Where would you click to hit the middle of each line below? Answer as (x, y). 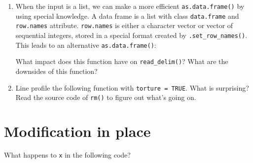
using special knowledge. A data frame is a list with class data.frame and (127, 16)
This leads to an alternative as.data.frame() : (86, 45)
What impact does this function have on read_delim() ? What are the (122, 61)
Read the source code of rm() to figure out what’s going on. (106, 97)
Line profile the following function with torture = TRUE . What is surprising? (132, 87)
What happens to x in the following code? (67, 154)
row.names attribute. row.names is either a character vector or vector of (124, 25)
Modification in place (77, 131)
